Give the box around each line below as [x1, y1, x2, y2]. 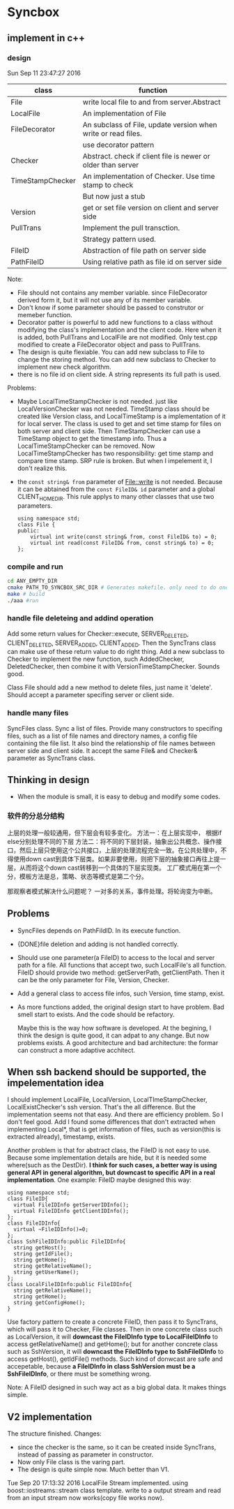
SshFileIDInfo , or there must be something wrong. [7, 1370, 152, 1378]
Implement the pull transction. [82, 223, 180, 233]
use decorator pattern [82, 140, 155, 150]
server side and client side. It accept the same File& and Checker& [7, 746, 198, 754]
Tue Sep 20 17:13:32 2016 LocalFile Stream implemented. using [7, 1479, 189, 1487]
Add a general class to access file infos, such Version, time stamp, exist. [17, 989, 225, 998]
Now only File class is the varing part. [17, 1458, 125, 1466]
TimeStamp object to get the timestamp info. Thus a [17, 434, 167, 442]
